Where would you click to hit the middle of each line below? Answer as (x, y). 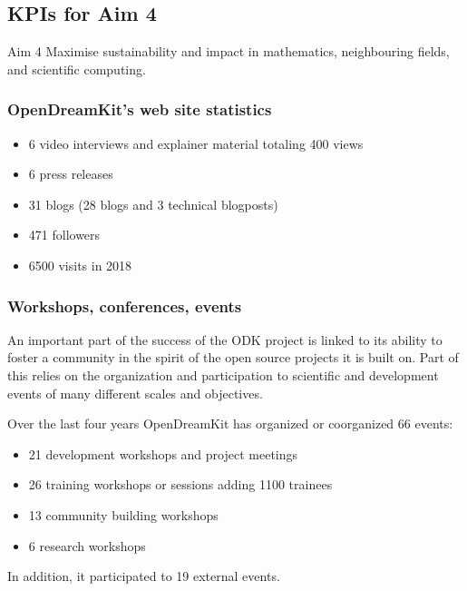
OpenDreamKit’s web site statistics (140, 109)
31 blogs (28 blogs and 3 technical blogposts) (153, 204)
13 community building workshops (123, 514)
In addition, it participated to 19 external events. (144, 576)
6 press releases (71, 174)
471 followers (64, 235)
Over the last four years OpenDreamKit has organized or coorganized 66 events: (230, 424)
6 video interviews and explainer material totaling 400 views (196, 143)
